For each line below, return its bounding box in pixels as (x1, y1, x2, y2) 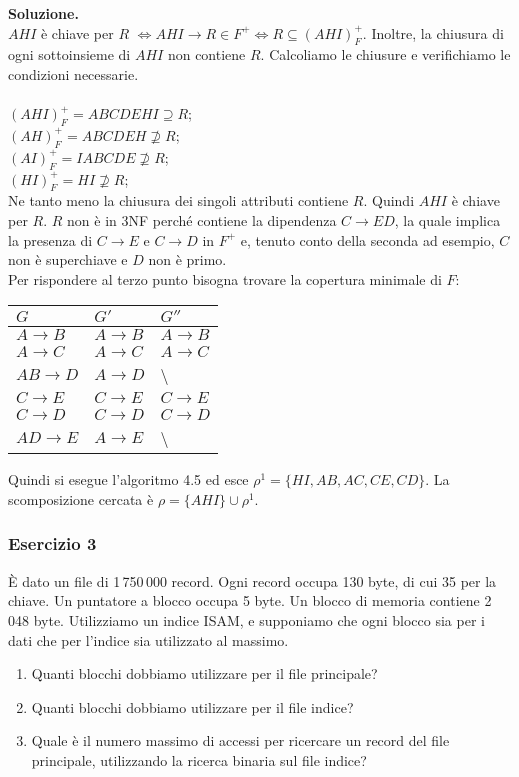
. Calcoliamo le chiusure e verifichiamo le (260, 44, 511, 65)
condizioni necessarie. (8, 63, 139, 84)
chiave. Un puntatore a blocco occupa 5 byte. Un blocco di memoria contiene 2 (8, 590, 492, 611)
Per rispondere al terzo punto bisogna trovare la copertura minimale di (8, 268, 442, 289)
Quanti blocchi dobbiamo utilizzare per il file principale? (31, 663, 378, 684)
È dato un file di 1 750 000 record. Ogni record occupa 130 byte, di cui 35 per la (8, 570, 497, 591)
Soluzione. (8, 3, 79, 23)
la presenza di (8, 229, 93, 250)
